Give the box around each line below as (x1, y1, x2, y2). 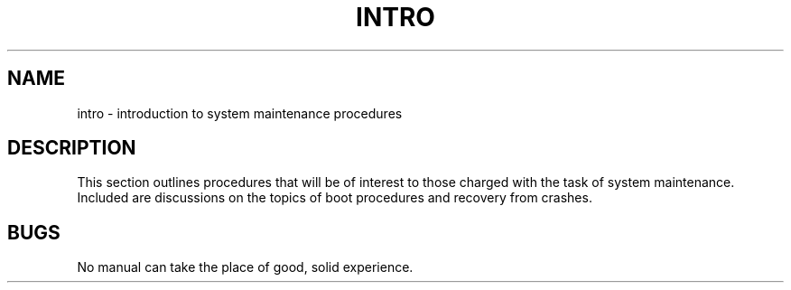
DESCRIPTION (7, 136, 136, 160)
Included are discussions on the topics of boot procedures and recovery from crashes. (77, 190, 592, 206)
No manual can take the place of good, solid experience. (77, 259, 414, 276)
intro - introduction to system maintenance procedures (77, 105, 403, 121)
